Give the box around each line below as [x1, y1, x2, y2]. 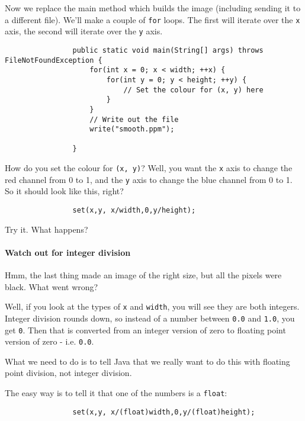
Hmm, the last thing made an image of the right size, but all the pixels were [5, 269, 282, 281]
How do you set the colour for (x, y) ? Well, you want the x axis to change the [5, 162, 293, 174]
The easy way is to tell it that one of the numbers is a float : [5, 387, 227, 399]
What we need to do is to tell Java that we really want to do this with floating [5, 355, 290, 367]
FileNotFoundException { [5, 56, 102, 65]
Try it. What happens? [5, 223, 88, 235]
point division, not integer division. [5, 367, 132, 379]
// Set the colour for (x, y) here [123, 85, 264, 94]
